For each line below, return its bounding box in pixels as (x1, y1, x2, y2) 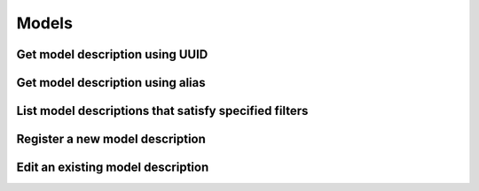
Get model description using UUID (16, 47, 208, 62)
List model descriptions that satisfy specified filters (16, 103, 309, 118)
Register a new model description (16, 132, 206, 147)
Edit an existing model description (16, 160, 209, 175)
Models (16, 13, 73, 33)
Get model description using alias (16, 75, 206, 90)
